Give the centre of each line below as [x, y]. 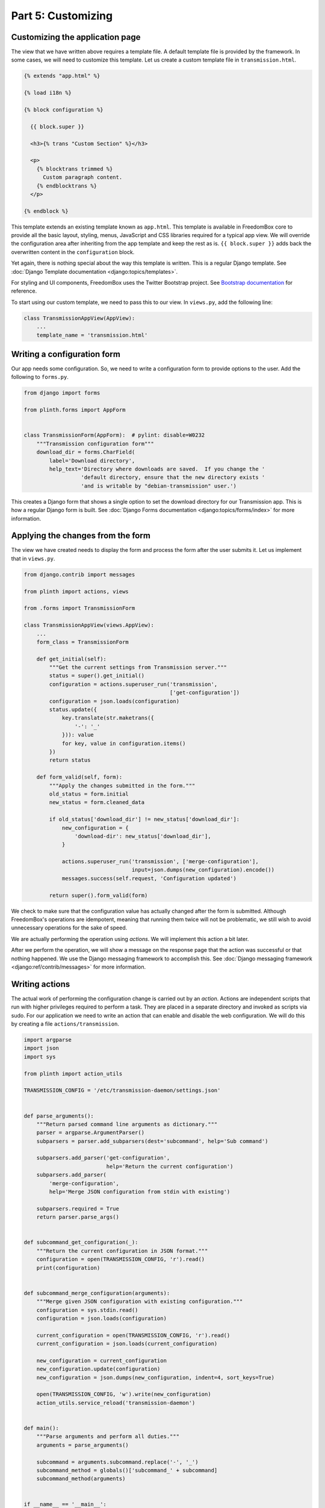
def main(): [42, 1428]
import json [42, 1048]
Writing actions [41, 984]
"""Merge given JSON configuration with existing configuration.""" [140, 1302]
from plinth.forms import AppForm [75, 410]
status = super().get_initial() [97, 676]
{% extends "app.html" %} [62, 76]
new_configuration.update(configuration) [98, 1369]
